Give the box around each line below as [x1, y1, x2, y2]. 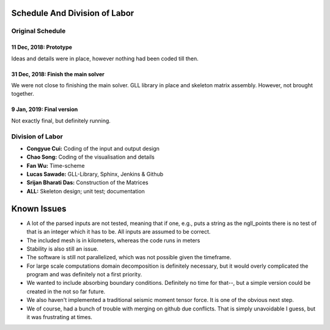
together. [11, 90, 35, 98]
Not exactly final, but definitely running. [11, 117, 111, 124]
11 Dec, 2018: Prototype [11, 43, 73, 51]
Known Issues [11, 203, 67, 213]
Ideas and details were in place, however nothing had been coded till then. [11, 55, 199, 62]
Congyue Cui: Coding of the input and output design [26, 145, 160, 152]
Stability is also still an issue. [26, 245, 99, 253]
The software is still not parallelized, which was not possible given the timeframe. [26, 254, 232, 261]
